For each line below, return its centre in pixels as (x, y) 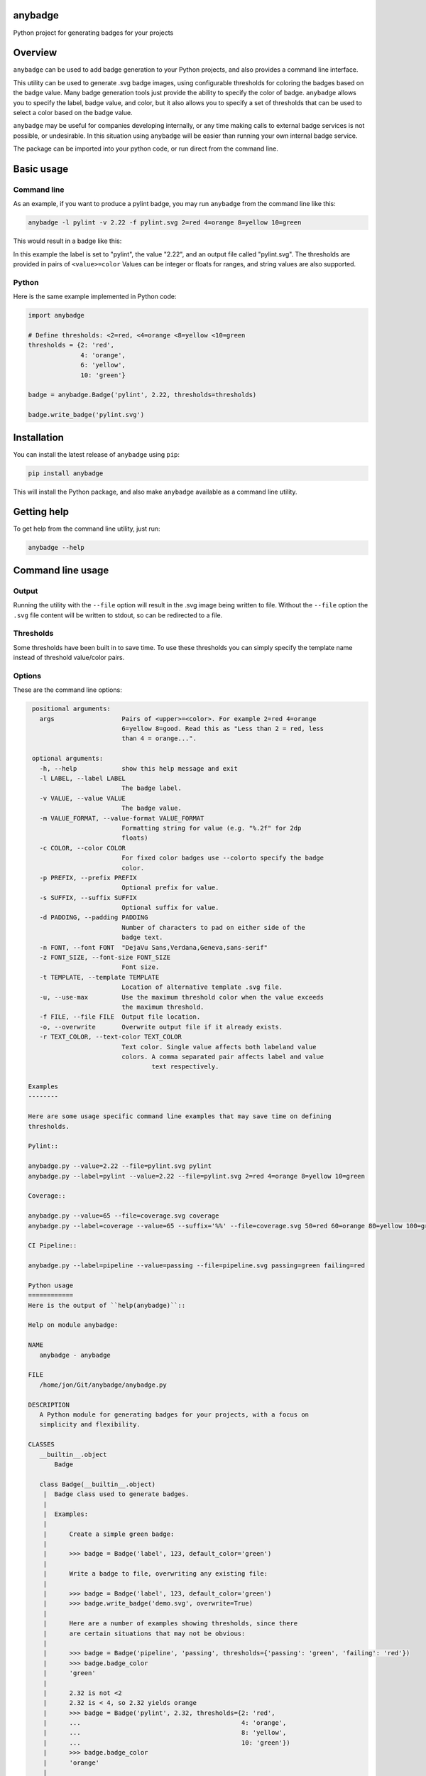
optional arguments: (68, 759)
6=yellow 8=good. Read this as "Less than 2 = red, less (223, 729)
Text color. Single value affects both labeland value (219, 1047)
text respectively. (185, 1067)
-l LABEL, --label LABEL (82, 778)
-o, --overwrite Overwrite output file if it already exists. (161, 1027)
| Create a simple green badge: (109, 1534)
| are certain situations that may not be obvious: (144, 1633)
